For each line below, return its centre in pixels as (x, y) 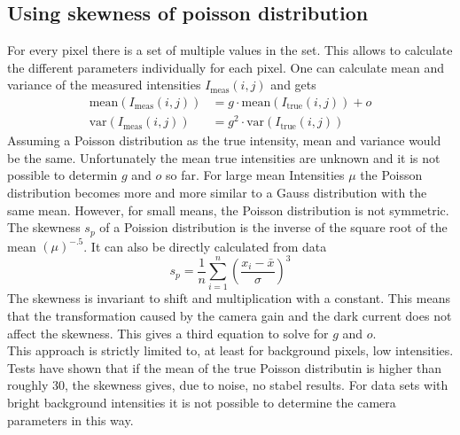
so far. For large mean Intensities (255, 175)
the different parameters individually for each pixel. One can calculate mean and (226, 67)
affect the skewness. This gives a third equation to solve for (168, 333)
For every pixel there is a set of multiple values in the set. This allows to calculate (230, 50)
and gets (293, 85)
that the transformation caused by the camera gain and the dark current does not (230, 316)
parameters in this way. (70, 419)
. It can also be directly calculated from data (205, 246)
